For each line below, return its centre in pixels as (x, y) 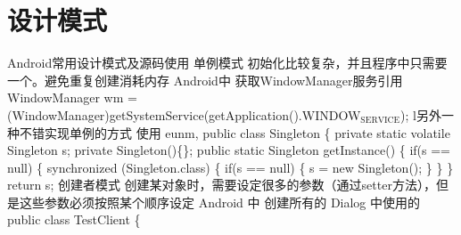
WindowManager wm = (72, 97)
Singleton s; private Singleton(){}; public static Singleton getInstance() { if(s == (229, 150)
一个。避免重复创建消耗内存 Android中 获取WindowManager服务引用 (205, 80)
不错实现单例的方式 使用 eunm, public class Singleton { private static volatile (235, 132)
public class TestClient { (74, 219)
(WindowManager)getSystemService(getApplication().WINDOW (184, 114)
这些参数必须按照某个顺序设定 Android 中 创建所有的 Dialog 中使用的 (220, 202)
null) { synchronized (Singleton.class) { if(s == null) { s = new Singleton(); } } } (230, 167)
